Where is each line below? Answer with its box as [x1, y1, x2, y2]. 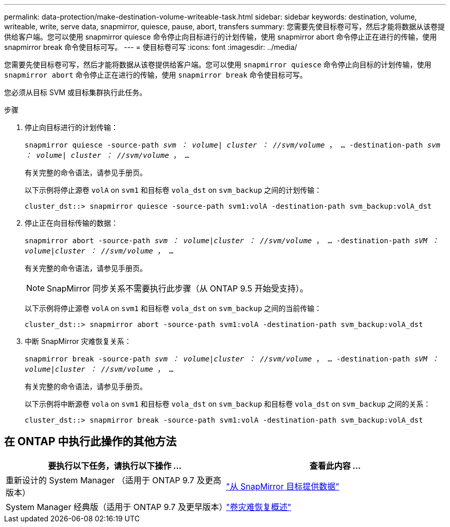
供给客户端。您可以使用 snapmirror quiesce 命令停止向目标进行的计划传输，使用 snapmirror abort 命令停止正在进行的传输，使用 [4, 32, 437, 41]
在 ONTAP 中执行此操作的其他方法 [4, 435, 177, 448]
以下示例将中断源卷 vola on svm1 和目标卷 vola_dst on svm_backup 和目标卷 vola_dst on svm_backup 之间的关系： [25, 399, 431, 408]
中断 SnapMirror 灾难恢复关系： [25, 337, 132, 346]
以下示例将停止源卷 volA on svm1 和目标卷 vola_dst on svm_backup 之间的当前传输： [25, 304, 322, 313]
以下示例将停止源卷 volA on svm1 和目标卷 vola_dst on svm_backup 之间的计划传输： [25, 186, 322, 194]
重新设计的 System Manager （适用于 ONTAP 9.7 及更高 [6, 475, 221, 485]
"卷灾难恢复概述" [226, 501, 291, 512]
